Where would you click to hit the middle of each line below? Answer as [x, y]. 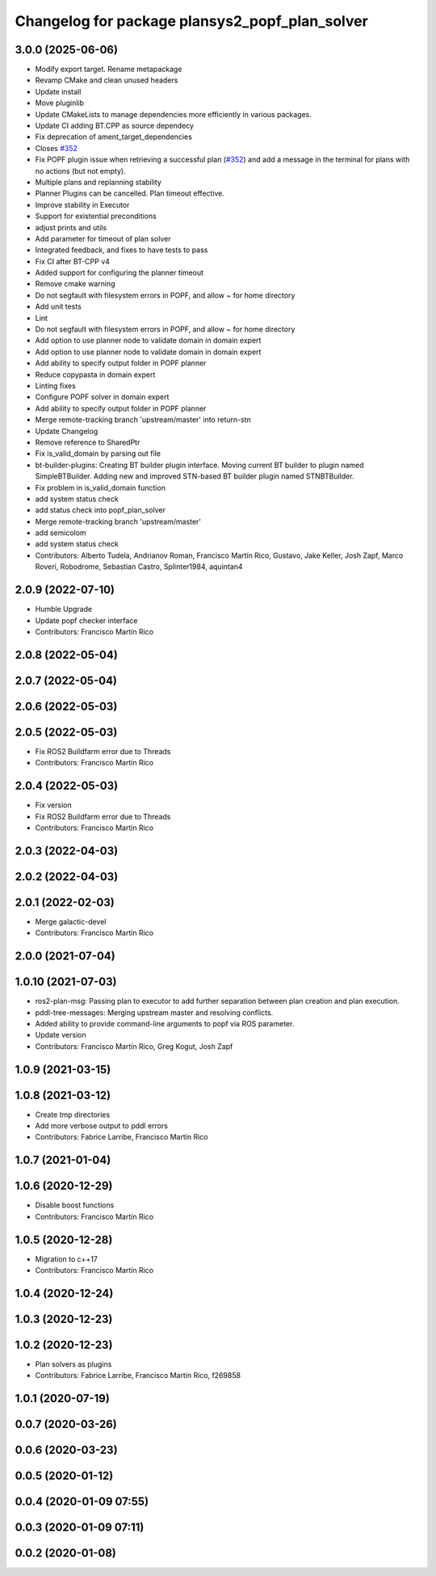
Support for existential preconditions [96, 216]
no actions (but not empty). [80, 171]
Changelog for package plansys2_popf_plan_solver [192, 21]
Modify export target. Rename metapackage [109, 70]
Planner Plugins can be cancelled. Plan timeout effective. [130, 193]
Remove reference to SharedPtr [88, 442]
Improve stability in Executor [82, 204]
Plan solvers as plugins [73, 1364]
